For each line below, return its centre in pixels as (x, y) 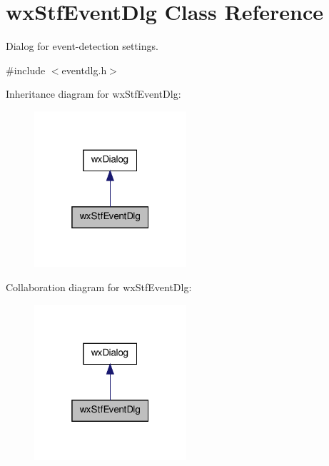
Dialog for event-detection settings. (82, 46)
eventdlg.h (84, 70)
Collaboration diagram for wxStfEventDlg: (99, 287)
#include (26, 70)
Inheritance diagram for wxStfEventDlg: (93, 94)
